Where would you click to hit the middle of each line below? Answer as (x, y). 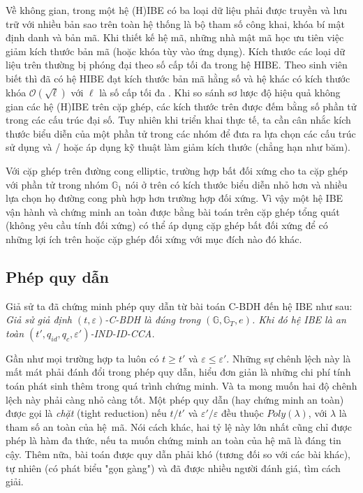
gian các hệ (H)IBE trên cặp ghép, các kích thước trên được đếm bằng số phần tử (181, 106)
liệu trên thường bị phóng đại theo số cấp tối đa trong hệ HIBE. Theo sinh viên (177, 65)
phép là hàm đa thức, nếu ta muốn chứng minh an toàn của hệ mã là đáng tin (173, 440)
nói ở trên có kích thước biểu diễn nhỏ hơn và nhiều (236, 184)
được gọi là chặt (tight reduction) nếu (86, 413)
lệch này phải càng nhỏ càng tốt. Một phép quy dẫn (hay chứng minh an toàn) (175, 399)
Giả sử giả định (39, 319)
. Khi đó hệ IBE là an (299, 319)
